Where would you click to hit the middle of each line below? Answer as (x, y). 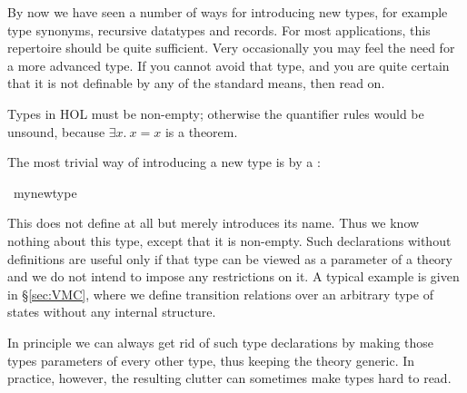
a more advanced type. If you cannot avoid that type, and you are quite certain (229, 65)
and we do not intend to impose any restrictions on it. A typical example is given (233, 276)
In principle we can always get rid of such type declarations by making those (221, 342)
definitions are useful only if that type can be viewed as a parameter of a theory (230, 258)
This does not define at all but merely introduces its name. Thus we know (214, 223)
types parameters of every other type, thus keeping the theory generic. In (211, 360)
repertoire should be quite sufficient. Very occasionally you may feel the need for (231, 48)
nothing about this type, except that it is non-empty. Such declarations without (229, 240)
